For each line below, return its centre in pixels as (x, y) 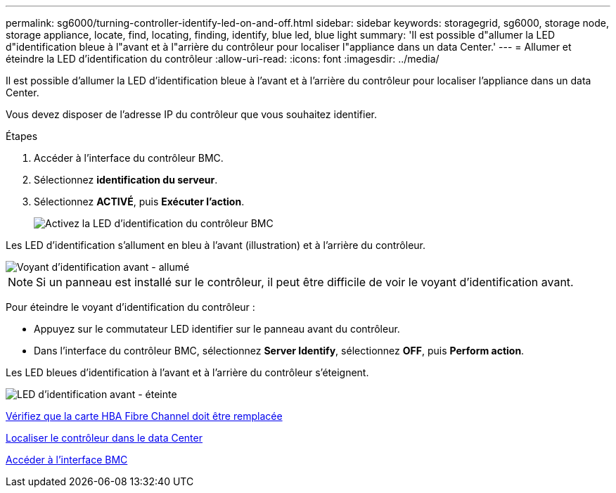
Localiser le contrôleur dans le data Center (104, 438)
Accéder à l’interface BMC (67, 460)
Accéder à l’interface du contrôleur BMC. (129, 158)
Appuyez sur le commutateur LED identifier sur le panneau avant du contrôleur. (217, 329)
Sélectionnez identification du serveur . (126, 180)
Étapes (22, 136)
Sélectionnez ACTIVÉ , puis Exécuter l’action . (139, 201)
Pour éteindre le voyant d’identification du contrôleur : (130, 307)
